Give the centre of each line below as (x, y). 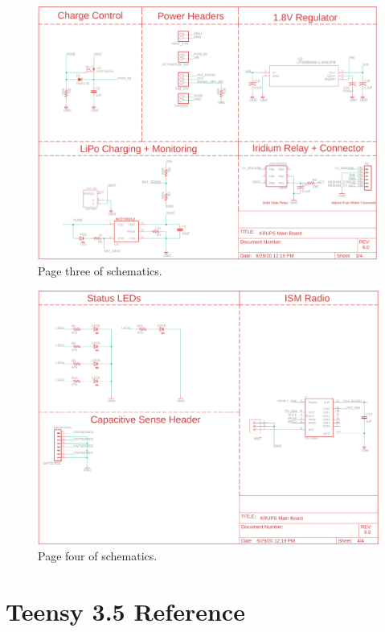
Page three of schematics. (100, 271)
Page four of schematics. (98, 556)
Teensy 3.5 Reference (125, 611)
